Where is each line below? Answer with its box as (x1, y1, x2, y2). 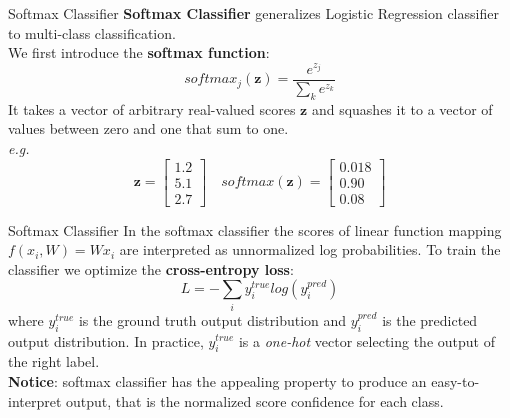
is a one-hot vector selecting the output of (238, 330, 495, 351)
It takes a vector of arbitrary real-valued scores (8, 98, 296, 119)
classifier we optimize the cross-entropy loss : (8, 258, 294, 279)
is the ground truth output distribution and (78, 309, 347, 330)
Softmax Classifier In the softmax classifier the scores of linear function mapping (8, 219, 502, 240)
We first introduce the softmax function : (8, 42, 270, 63)
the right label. (8, 351, 100, 372)
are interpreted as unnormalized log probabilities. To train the (119, 239, 501, 260)
